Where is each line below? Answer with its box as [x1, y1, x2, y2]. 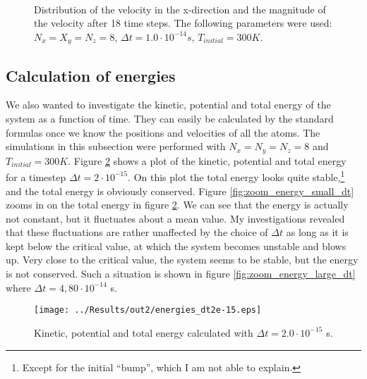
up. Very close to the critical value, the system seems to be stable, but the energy [6, 252, 359, 267]
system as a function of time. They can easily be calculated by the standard [6, 111, 334, 126]
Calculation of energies [6, 64, 176, 86]
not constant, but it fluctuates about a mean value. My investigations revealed [6, 211, 345, 225]
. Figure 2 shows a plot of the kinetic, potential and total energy [68, 153, 347, 168]
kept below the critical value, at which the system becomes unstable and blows [6, 238, 347, 253]
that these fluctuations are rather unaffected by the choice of [6, 225, 268, 240]
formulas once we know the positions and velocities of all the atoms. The [6, 125, 320, 139]
